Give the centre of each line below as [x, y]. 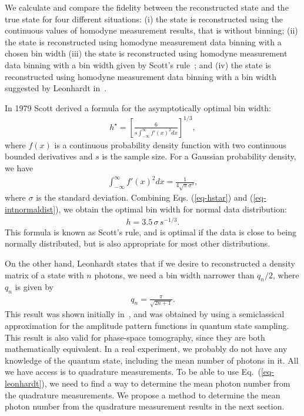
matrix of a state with [44, 274]
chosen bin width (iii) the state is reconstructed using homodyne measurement [146, 53]
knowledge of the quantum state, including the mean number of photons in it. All [152, 360]
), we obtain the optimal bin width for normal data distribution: [171, 209]
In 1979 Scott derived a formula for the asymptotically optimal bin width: [138, 107]
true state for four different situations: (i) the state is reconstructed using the [144, 19]
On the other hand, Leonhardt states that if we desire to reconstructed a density [150, 263]
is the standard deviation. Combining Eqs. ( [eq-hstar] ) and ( [145, 197]
